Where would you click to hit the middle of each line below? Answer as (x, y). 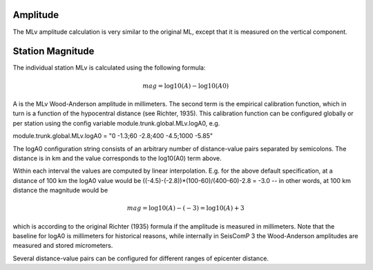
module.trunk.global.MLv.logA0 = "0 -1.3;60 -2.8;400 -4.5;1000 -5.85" (113, 136)
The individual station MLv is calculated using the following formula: (109, 68)
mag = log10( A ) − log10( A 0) (186, 86)
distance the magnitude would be (60, 191)
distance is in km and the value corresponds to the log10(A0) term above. (117, 158)
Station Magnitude (54, 51)
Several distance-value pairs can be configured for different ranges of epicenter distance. (141, 258)
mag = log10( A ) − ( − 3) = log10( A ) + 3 (185, 208)
